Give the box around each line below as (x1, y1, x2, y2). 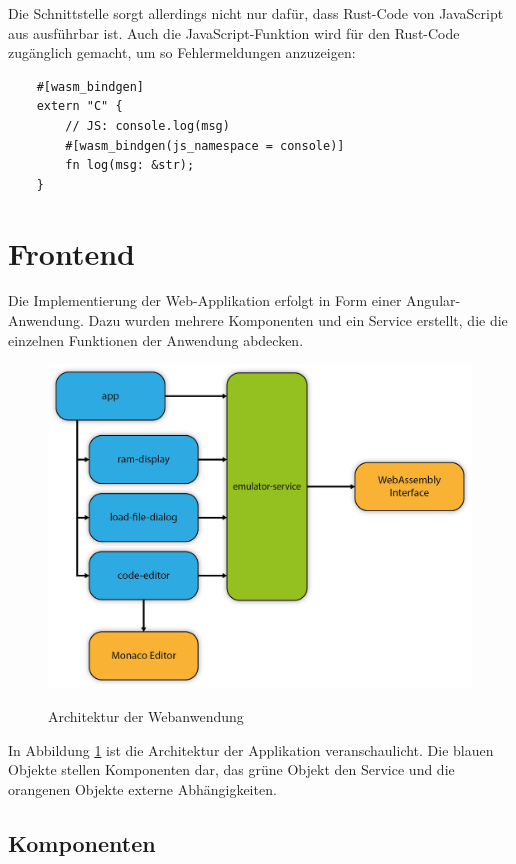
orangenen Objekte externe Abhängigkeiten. (8, 778, 277, 799)
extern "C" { (36, 99, 123, 114)
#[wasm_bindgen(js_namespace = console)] (65, 138, 345, 153)
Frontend (8, 232, 136, 273)
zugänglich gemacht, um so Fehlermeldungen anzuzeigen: (8, 42, 356, 63)
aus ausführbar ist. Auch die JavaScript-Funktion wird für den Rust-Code (8, 22, 460, 43)
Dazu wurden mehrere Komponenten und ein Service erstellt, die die (88, 310, 508, 331)
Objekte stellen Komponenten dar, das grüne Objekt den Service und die (8, 759, 455, 780)
